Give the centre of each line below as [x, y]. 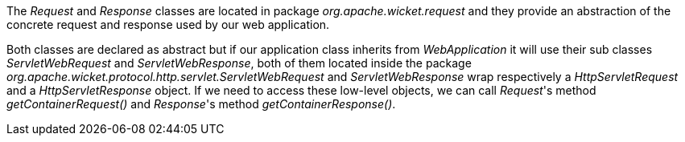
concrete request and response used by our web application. [168, 24]
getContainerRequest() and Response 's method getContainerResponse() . [201, 104]
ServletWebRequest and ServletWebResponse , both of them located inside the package [239, 63]
